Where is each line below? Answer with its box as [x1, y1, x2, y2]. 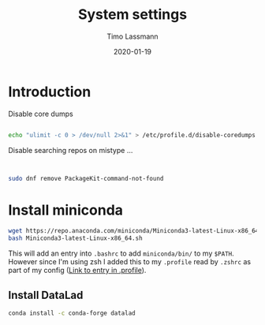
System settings [77, 6, 188, 24]
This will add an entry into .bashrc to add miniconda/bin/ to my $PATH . [8, 248, 234, 258]
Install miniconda [8, 201, 124, 219]
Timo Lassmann [106, 32, 159, 41]
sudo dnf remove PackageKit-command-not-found [8, 174, 164, 182]
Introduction [8, 83, 91, 100]
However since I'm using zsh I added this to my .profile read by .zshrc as [8, 257, 251, 267]
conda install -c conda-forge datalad [8, 309, 136, 317]
